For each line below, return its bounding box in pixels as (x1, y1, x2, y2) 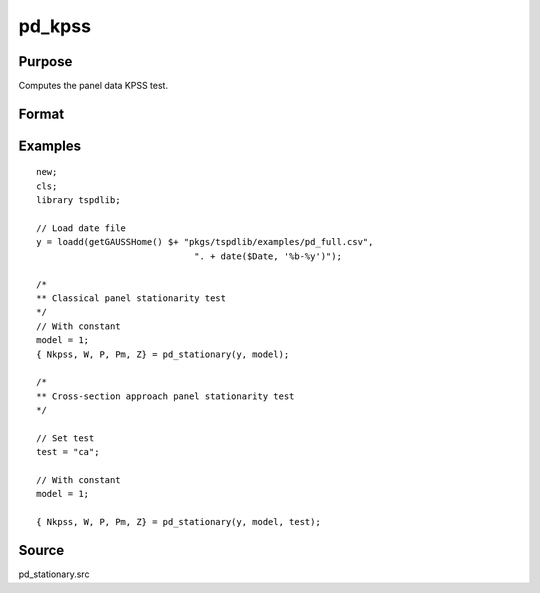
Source (18, 542, 65, 559)
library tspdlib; (36, 195, 121, 206)
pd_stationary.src (18, 568, 90, 580)
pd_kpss (18, 15, 92, 37)
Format (18, 105, 65, 122)
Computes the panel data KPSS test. (18, 80, 169, 92)
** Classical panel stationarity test (36, 293, 227, 304)
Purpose (18, 53, 73, 70)
